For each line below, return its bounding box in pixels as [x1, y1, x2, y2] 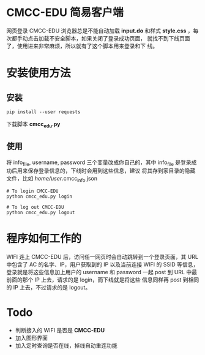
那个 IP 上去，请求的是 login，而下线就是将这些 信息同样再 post [22, 276, 182, 283]
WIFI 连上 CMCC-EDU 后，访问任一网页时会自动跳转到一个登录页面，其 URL [6, 253, 199, 261]
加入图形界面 [15, 334, 48, 342]
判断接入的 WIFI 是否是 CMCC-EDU [15, 327, 105, 334]
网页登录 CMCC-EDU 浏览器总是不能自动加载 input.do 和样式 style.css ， [6, 27, 194, 34]
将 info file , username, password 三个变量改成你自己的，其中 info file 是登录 [6, 159, 192, 167]
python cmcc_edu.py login [6, 193, 72, 200]
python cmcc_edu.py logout [6, 209, 75, 216]
